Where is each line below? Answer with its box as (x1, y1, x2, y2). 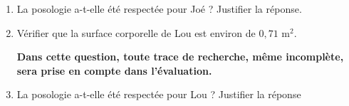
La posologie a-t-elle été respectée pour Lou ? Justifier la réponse (16, 87, 301, 102)
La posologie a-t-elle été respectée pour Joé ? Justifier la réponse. (16, 1, 302, 16)
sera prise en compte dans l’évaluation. (16, 63, 212, 78)
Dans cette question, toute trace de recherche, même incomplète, (16, 49, 344, 64)
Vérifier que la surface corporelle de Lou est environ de (16, 25, 256, 40)
